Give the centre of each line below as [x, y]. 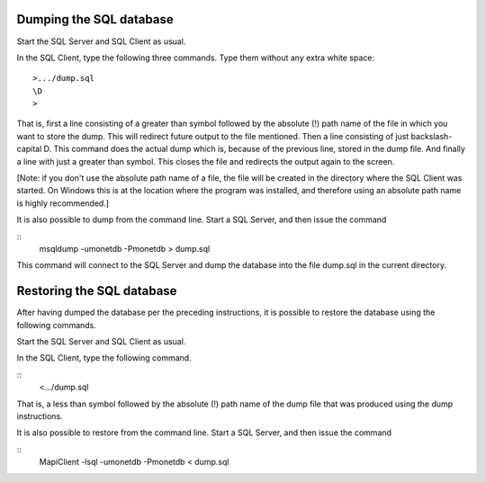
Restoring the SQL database [97, 291]
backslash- [432, 136]
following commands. [56, 325]
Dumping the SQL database [95, 19]
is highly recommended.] [63, 203]
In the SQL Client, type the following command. [104, 358]
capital [29, 149]
